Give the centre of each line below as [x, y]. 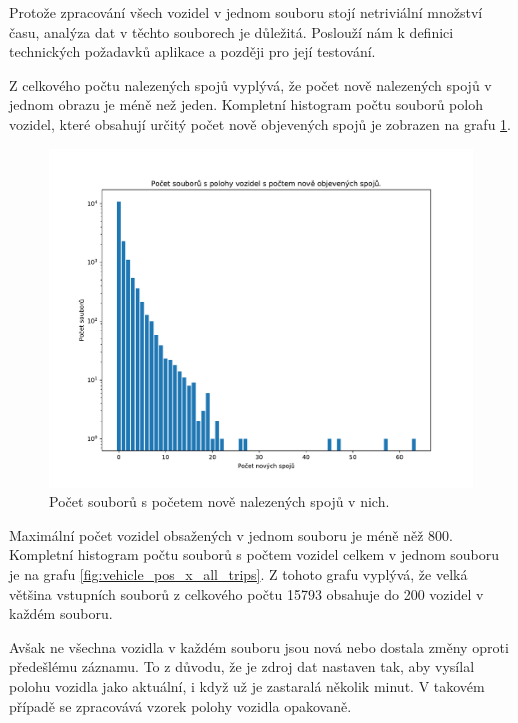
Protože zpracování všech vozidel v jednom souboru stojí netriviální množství [246, 12]
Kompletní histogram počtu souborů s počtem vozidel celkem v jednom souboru [254, 554]
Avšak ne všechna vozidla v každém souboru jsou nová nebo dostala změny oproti [259, 646]
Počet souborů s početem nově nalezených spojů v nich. [219, 501]
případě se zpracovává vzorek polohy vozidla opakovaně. [180, 705]
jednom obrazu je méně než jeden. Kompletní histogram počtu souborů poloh [246, 104]
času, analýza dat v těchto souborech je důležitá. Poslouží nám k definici [231, 31]
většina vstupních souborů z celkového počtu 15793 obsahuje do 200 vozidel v [246, 593]
